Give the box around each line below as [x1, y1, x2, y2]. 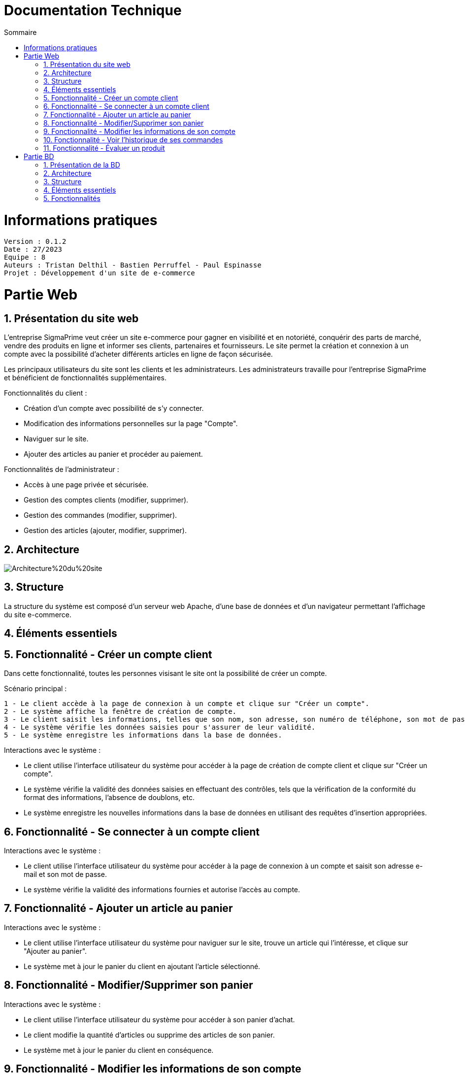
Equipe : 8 [4, 253, 46, 262]
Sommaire [4, 28, 37, 36]
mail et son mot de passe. [24, 870, 107, 878]
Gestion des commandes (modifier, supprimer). [24, 511, 177, 520]
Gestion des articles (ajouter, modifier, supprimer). [24, 526, 187, 535]
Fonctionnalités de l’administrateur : [4, 465, 119, 474]
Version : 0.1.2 [4, 237, 66, 246]
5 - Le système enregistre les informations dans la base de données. [4, 731, 282, 739]
